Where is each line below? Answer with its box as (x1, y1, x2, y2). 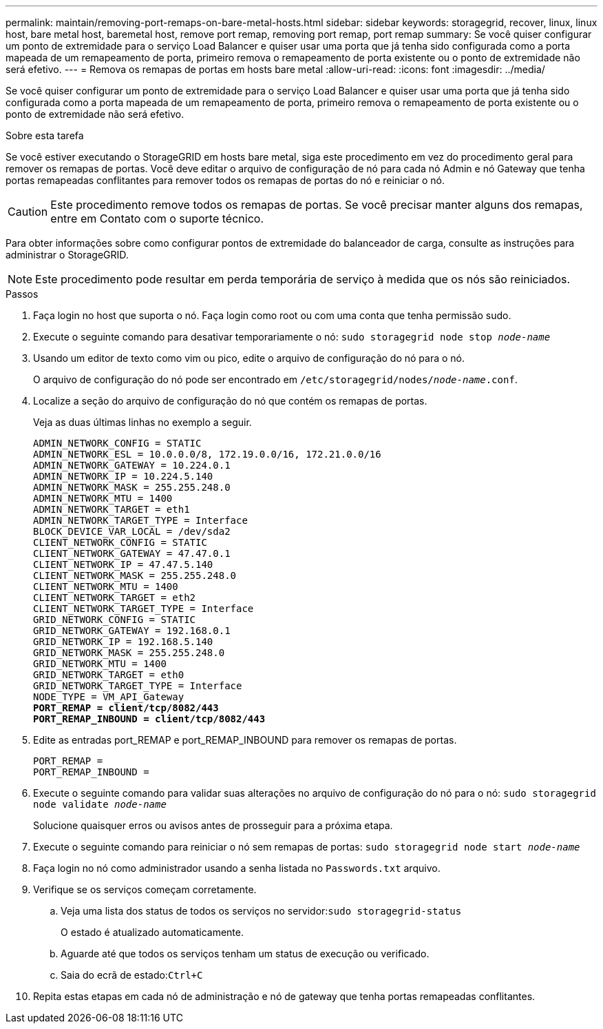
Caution (8, 205, 48, 218)
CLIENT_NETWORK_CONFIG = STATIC (33, 537, 207, 548)
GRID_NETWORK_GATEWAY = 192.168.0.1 (33, 625, 231, 636)
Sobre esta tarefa (6, 130, 84, 141)
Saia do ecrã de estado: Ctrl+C (61, 969, 203, 981)
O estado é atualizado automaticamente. (61, 926, 244, 938)
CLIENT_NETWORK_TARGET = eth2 (33, 592, 196, 603)
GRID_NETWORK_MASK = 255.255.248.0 (33, 647, 225, 658)
